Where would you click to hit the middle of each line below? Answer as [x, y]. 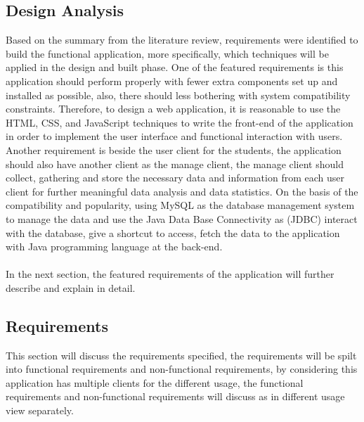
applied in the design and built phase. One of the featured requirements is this [175, 67]
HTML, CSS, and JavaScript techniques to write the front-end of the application [180, 122]
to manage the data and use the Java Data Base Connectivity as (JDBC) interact [182, 218]
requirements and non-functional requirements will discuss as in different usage [175, 396]
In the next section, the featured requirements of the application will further [170, 274]
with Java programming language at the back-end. [114, 247]
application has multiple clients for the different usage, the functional [155, 382]
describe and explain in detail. [71, 287]
